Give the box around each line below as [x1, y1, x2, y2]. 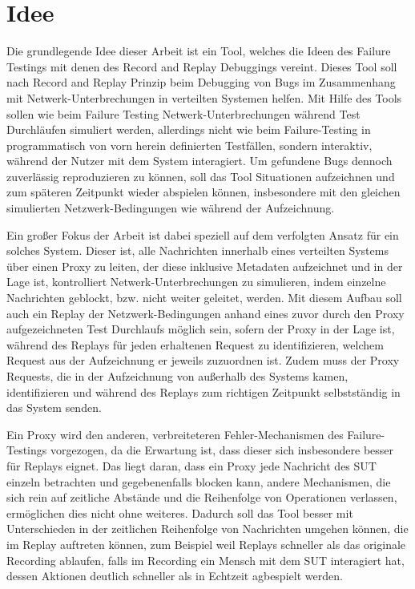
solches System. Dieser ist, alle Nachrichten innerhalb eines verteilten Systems [6, 242, 389, 259]
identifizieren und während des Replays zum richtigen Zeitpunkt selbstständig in [6, 383, 401, 400]
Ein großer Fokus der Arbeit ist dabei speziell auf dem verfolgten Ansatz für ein [6, 226, 399, 243]
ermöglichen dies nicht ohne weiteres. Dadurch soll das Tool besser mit [6, 504, 353, 521]
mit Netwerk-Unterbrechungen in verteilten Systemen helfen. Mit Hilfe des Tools [6, 89, 402, 106]
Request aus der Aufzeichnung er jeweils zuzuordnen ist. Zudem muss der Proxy [6, 352, 400, 369]
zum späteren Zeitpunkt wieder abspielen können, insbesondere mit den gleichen [6, 184, 401, 200]
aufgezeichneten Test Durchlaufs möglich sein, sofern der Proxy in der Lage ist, [6, 321, 395, 337]
